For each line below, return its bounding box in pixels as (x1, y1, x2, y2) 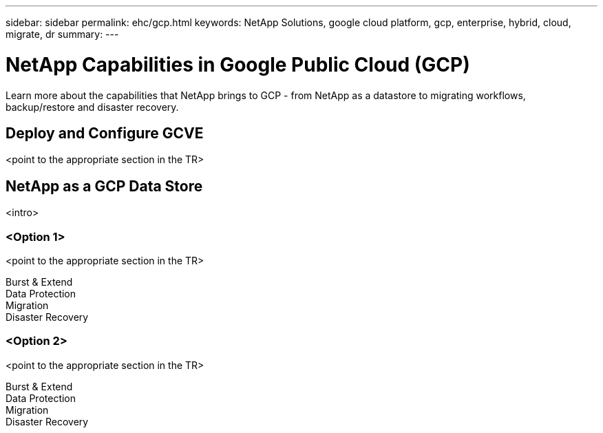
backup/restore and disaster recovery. (6, 101, 179, 113)
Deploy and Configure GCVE (6, 124, 204, 142)
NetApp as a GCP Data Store (6, 177, 203, 195)
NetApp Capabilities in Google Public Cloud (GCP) (6, 52, 470, 76)
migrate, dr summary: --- (6, 28, 119, 40)
